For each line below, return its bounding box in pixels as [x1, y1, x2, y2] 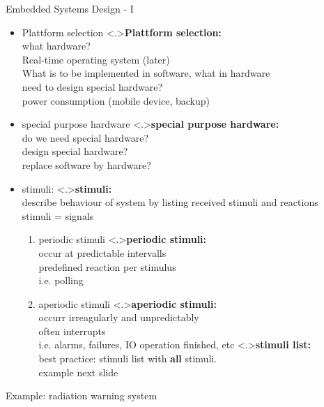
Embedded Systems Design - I [6, 1, 134, 15]
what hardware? [22, 38, 91, 53]
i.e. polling [38, 273, 84, 288]
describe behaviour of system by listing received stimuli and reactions [22, 195, 318, 209]
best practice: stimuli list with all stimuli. [38, 351, 217, 366]
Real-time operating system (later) [22, 52, 170, 66]
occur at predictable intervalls [38, 245, 167, 260]
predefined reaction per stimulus [38, 259, 176, 274]
